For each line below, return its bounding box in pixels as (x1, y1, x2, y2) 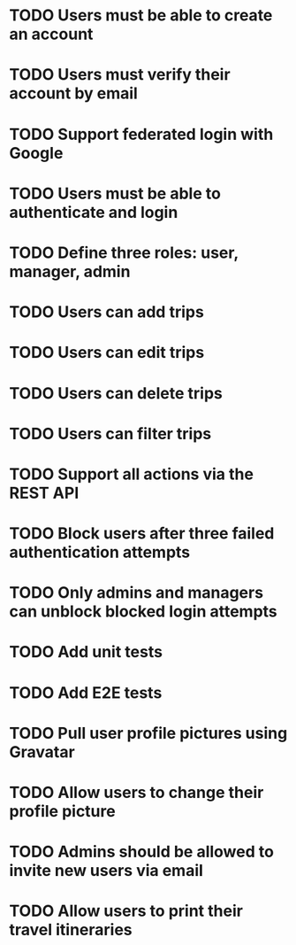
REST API (9, 483, 80, 503)
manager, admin (9, 261, 131, 282)
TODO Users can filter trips (9, 423, 212, 444)
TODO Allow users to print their (9, 901, 243, 921)
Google (9, 143, 64, 163)
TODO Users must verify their (9, 65, 231, 85)
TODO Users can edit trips (9, 343, 205, 363)
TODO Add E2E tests (9, 683, 163, 702)
